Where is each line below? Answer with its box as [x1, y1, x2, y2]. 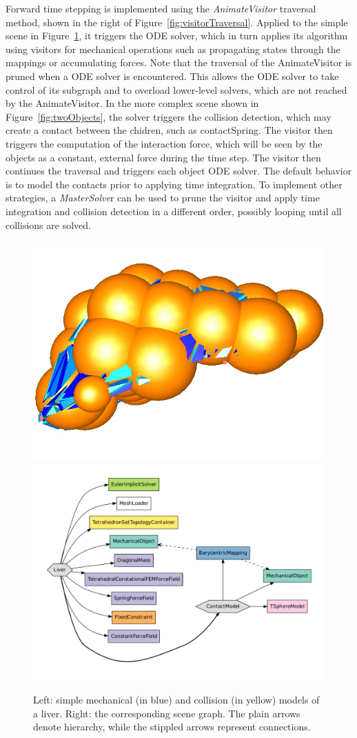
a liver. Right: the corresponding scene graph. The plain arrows [33, 706, 300, 720]
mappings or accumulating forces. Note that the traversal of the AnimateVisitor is [6, 55, 352, 70]
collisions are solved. [6, 217, 91, 232]
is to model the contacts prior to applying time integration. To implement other [6, 177, 343, 191]
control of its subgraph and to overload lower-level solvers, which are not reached [6, 82, 347, 97]
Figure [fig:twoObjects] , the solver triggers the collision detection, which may [6, 109, 331, 123]
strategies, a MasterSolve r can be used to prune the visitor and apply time [6, 190, 320, 205]
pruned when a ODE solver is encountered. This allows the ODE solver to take [6, 68, 339, 83]
